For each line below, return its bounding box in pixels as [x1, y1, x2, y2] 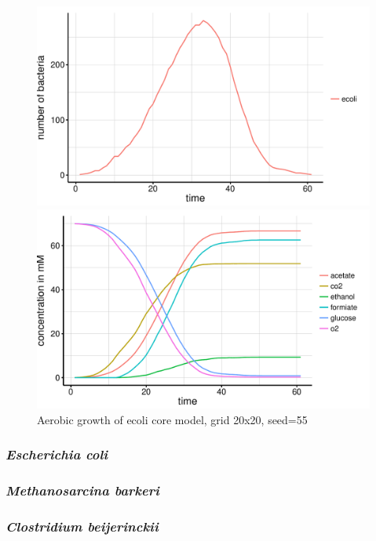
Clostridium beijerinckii [5, 516, 159, 536]
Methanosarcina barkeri [5, 481, 159, 500]
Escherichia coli [5, 445, 108, 464]
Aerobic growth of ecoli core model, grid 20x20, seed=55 [37, 411, 308, 427]
